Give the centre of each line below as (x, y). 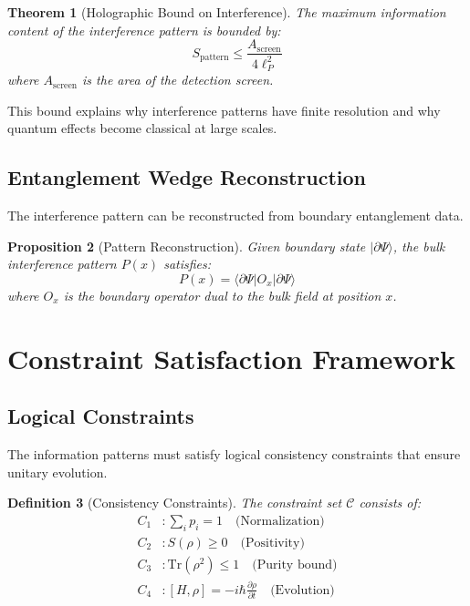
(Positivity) (272, 543)
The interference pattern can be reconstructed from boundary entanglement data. (235, 216)
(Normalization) (280, 521)
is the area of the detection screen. (178, 80)
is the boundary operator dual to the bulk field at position (222, 295)
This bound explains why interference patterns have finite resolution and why (224, 110)
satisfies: (188, 264)
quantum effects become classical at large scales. (142, 128)
